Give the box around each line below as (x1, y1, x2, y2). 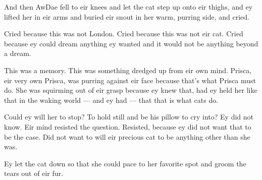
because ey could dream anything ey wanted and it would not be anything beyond (4, 38, 258, 48)
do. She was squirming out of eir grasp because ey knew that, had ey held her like (4, 85, 257, 95)
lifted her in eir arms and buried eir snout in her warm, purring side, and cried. (4, 11, 250, 22)
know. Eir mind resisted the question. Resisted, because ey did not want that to (4, 121, 251, 132)
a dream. (4, 48, 31, 58)
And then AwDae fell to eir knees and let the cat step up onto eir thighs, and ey (4, 2, 253, 12)
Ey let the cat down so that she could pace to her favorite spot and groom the (4, 158, 246, 168)
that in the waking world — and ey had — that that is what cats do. (4, 94, 219, 105)
